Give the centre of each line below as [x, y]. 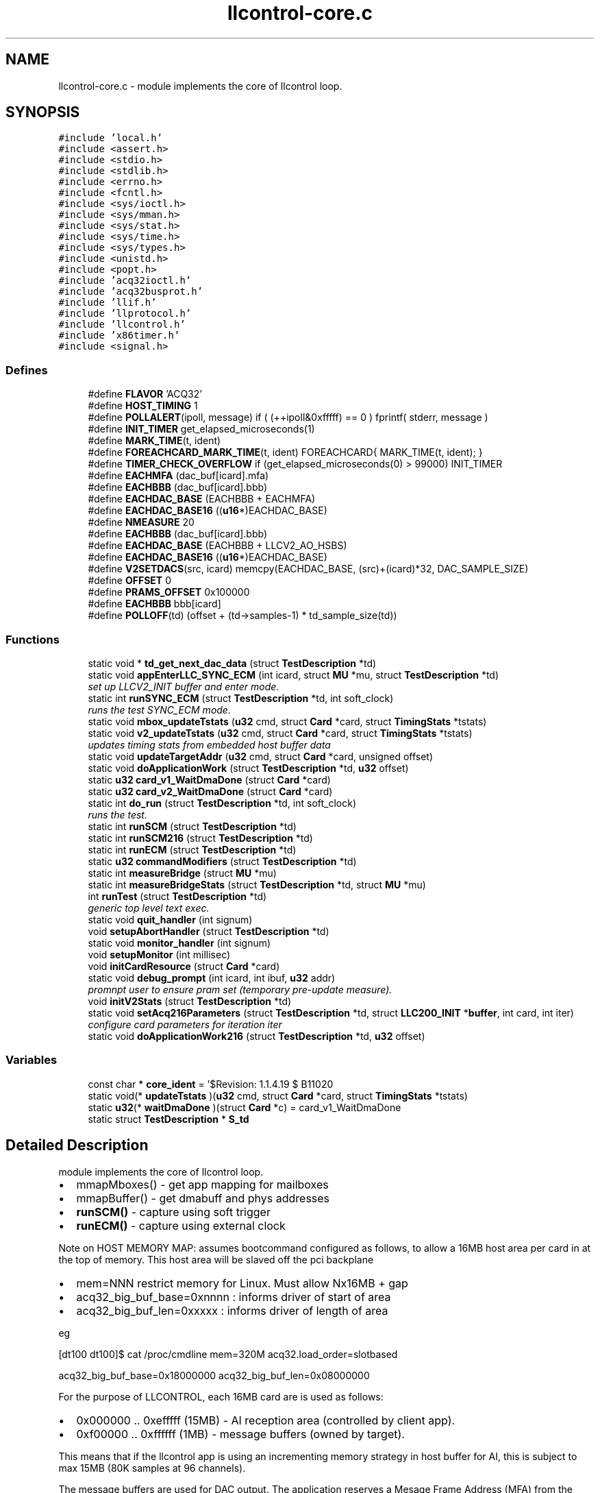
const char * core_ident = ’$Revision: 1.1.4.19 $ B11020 [211, 1084]
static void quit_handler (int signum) [170, 919]
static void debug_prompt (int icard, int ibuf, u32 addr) [212, 978]
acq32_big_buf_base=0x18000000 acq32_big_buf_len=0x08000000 [214, 1375]
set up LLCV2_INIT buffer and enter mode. [184, 686]
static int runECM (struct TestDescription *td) [192, 849]
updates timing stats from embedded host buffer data [209, 744]
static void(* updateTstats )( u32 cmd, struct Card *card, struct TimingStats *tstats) [278, 1095]
